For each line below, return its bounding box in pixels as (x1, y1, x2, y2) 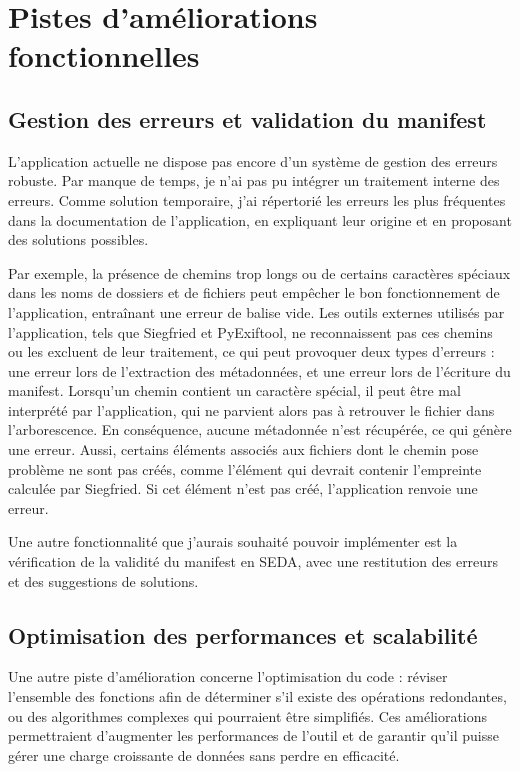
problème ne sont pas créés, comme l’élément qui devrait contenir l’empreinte (8, 458, 482, 479)
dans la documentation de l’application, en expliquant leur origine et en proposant (8, 209, 512, 230)
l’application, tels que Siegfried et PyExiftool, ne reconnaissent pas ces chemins (8, 321, 493, 342)
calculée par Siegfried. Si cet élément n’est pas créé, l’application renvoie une (8, 478, 478, 499)
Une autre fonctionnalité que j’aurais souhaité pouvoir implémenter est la (8, 531, 458, 552)
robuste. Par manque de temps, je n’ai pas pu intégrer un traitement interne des (8, 170, 500, 191)
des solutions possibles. (8, 229, 149, 250)
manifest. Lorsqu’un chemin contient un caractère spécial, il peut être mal (8, 380, 461, 401)
